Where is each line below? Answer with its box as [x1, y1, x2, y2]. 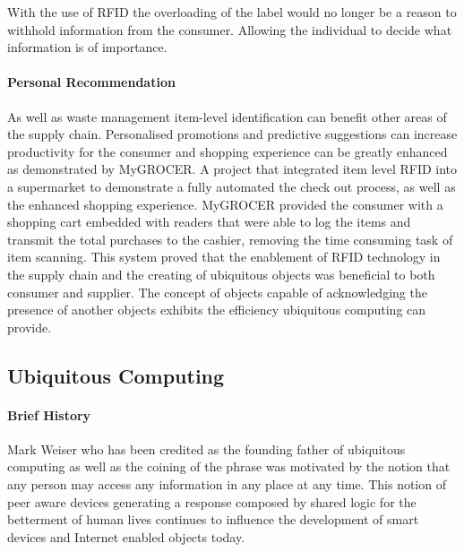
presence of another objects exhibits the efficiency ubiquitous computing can [7, 300, 426, 319]
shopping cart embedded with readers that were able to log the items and [7, 212, 411, 231]
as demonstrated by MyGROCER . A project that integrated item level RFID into [7, 160, 458, 178]
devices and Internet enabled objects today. [7, 527, 245, 546]
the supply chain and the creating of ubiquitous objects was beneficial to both [7, 264, 435, 283]
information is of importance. [7, 38, 168, 56]
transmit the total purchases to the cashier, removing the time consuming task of [7, 229, 453, 248]
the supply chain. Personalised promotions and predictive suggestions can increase [7, 125, 458, 143]
